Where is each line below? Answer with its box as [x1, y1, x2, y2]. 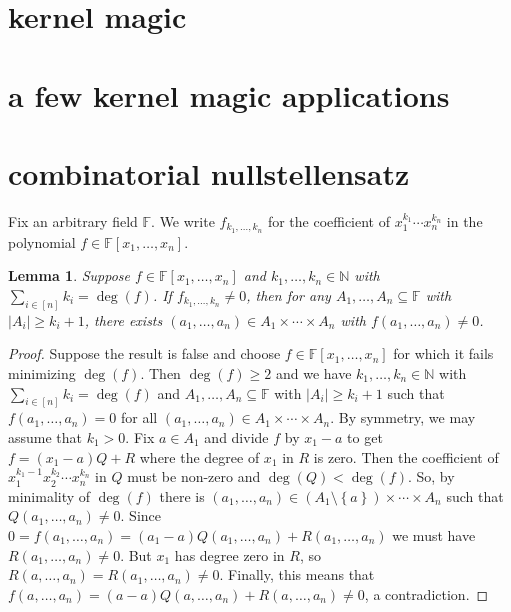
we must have [392, 524, 476, 545]
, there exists [84, 309, 163, 330]
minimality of [8, 485, 91, 506]
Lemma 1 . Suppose [8, 265, 131, 286]
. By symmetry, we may [330, 407, 476, 428]
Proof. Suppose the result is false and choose [8, 343, 281, 364]
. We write [151, 210, 215, 231]
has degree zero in [174, 544, 285, 565]
